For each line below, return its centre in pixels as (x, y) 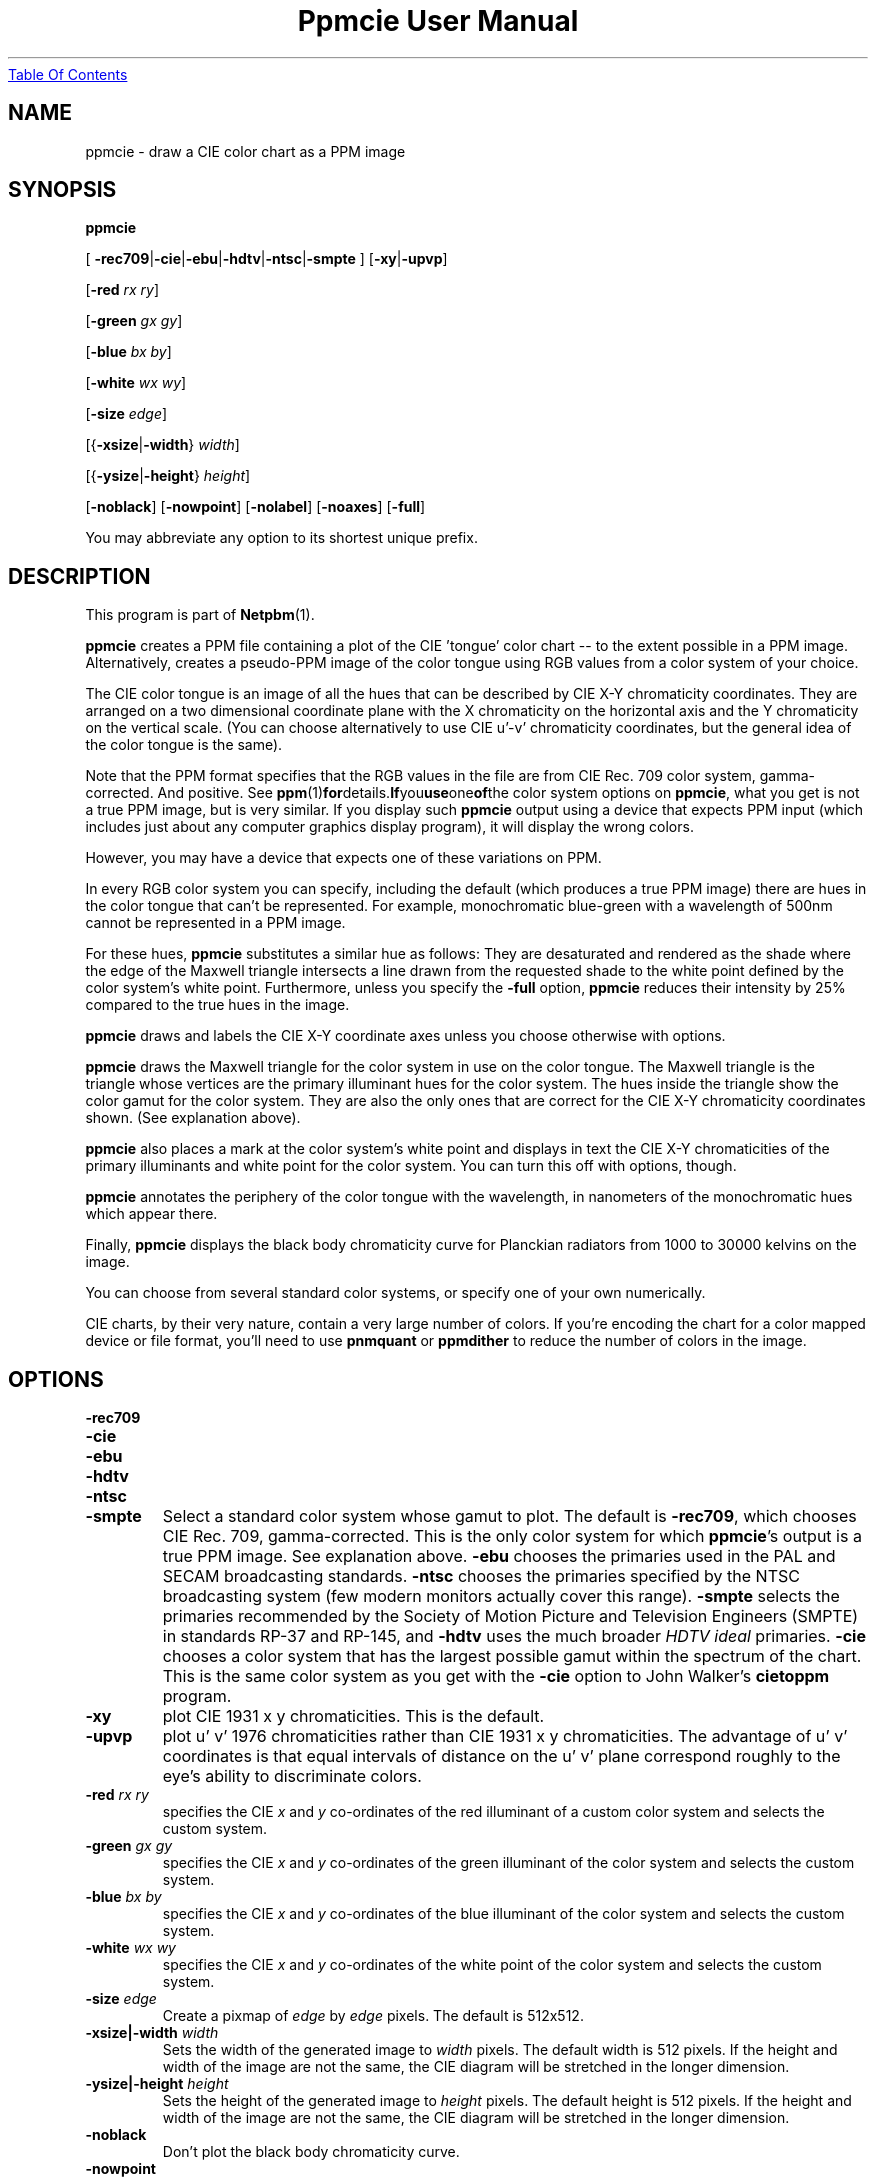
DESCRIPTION (79, 576)
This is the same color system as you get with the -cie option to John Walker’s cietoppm (496, 1676)
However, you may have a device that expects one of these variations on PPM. (343, 858)
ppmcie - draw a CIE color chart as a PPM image (245, 151)
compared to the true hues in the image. (217, 1005)
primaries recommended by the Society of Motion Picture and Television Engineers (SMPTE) (510, 1616)
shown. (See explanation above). (193, 1118)
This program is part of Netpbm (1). (200, 615)
